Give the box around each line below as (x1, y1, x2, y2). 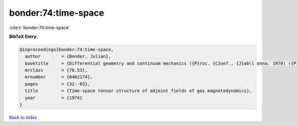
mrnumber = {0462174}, (25, 74, 93, 80)
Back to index (9, 115, 37, 121)
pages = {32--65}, (25, 81, 91, 87)
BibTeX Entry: (9, 33, 38, 39)
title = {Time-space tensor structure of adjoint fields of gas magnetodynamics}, (25, 88, 252, 94)
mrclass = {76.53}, (25, 67, 88, 73)
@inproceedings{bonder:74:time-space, (19, 47, 114, 52)
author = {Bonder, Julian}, (25, 54, 111, 59)
